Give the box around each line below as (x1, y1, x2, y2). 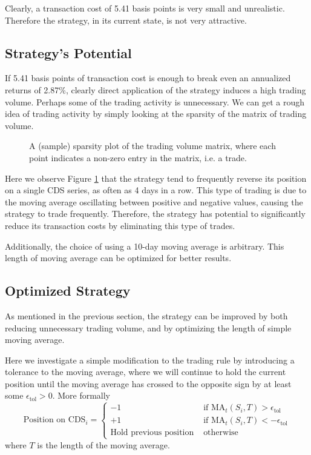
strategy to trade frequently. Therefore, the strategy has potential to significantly (5, 207, 306, 220)
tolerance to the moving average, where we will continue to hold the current (5, 365, 286, 378)
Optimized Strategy (5, 281, 131, 300)
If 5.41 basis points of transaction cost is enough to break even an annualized (5, 71, 291, 84)
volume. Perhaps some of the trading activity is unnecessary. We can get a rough (5, 95, 304, 108)
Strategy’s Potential (5, 43, 132, 62)
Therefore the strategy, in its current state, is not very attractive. (5, 13, 247, 26)
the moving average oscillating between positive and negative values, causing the (5, 195, 303, 208)
